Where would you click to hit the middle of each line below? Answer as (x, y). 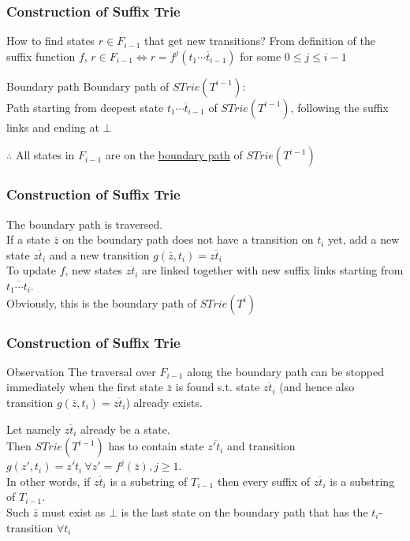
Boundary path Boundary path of (88, 86)
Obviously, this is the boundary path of (102, 302)
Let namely (34, 429)
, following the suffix (339, 107)
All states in (45, 155)
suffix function (41, 56)
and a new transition (99, 254)
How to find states (51, 41)
